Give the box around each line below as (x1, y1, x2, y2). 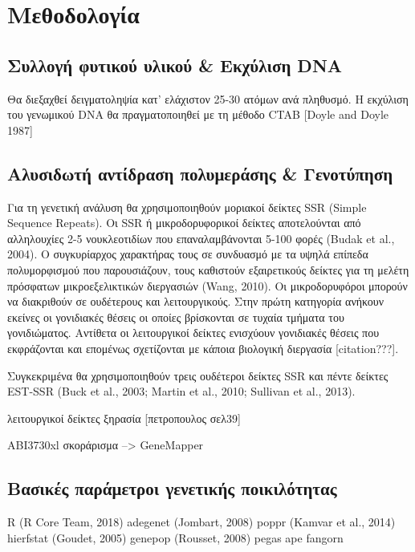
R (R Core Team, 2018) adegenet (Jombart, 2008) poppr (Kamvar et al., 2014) (7, 513, 396, 530)
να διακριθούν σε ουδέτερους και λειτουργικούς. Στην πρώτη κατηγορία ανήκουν (7, 293, 384, 310)
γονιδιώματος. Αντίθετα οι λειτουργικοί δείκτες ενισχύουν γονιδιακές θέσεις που (7, 324, 380, 341)
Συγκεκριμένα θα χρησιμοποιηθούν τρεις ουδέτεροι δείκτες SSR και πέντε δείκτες (7, 367, 389, 384)
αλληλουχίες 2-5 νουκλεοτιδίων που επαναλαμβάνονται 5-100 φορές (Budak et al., (7, 229, 395, 246)
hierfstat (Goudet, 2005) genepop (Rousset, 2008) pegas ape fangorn (7, 529, 344, 546)
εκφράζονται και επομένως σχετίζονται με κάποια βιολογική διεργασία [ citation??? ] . (7, 339, 399, 356)
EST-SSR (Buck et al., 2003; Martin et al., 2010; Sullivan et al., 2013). (7, 383, 356, 400)
